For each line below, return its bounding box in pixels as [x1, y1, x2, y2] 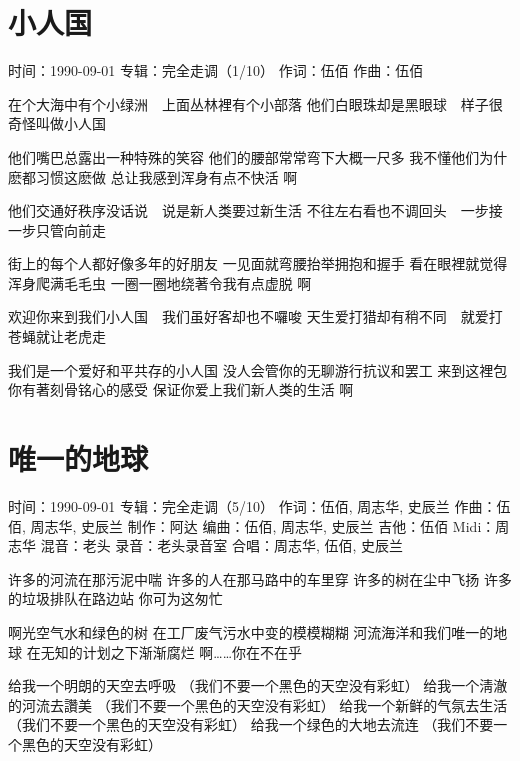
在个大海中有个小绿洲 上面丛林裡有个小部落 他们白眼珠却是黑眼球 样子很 [8, 93, 503, 114]
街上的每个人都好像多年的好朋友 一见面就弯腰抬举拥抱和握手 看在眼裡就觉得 [8, 253, 508, 274]
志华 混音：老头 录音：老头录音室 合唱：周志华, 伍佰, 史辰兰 [8, 535, 404, 556]
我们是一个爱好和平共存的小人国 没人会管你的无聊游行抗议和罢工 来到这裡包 [8, 359, 508, 380]
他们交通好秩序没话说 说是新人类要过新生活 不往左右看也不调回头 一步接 [8, 200, 503, 221]
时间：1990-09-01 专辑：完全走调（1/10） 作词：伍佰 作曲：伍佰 [8, 60, 424, 81]
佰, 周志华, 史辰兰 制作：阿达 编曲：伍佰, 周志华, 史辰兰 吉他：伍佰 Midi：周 [8, 515, 510, 536]
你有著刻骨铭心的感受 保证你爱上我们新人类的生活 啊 [8, 379, 354, 400]
